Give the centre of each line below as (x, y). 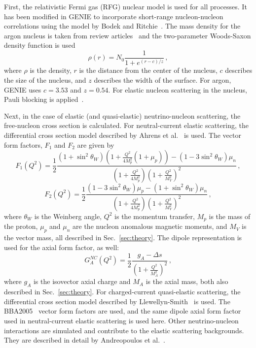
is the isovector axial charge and (82, 281)
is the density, (51, 70)
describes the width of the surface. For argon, (163, 80)
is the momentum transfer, (155, 216)
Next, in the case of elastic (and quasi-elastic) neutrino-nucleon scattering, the (122, 115)
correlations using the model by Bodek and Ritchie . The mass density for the (122, 26)
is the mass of (230, 216)
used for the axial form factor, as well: (62, 247)
